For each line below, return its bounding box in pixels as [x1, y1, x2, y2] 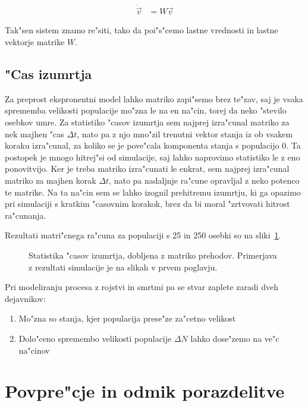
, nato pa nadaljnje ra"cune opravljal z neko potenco [109, 174, 300, 187]
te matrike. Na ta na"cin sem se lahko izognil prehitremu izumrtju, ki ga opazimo [5, 185, 301, 198]
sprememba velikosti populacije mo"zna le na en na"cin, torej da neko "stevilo [5, 104, 287, 117]
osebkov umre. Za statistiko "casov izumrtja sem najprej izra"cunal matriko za [5, 116, 290, 128]
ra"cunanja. [5, 209, 46, 221]
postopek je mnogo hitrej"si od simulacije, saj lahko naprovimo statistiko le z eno [5, 150, 300, 163]
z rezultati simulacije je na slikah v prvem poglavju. [29, 260, 218, 273]
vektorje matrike [5, 36, 65, 48]
